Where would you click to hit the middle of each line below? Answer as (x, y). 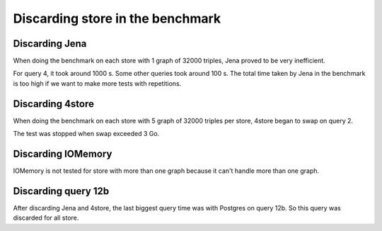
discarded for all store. (46, 218)
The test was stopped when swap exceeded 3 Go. (86, 134)
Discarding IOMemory (63, 153)
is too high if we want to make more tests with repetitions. (97, 83)
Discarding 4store (54, 104)
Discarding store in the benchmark (117, 18)
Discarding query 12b (61, 191)
